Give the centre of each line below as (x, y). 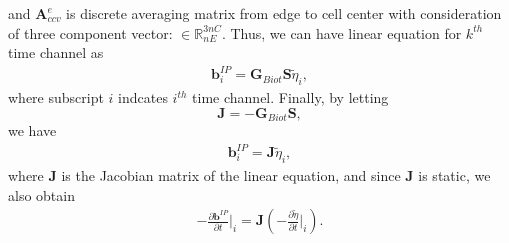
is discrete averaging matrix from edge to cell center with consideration (284, 13)
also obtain (41, 194)
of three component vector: (90, 32)
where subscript (56, 97)
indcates (143, 97)
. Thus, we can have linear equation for (341, 32)
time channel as (56, 52)
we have (32, 130)
